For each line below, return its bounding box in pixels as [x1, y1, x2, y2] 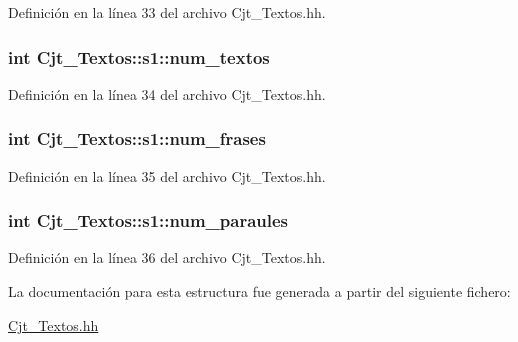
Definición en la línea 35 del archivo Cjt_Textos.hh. [8, 165, 326, 186]
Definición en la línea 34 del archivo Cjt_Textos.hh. [8, 83, 326, 104]
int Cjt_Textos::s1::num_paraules [8, 208, 289, 233]
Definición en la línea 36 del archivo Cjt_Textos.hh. [8, 247, 326, 268]
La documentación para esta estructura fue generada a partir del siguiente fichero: [8, 281, 511, 302]
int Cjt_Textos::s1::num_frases [8, 126, 266, 151]
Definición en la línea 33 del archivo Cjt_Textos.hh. [8, 2, 326, 22]
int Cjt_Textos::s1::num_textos [8, 44, 270, 69]
